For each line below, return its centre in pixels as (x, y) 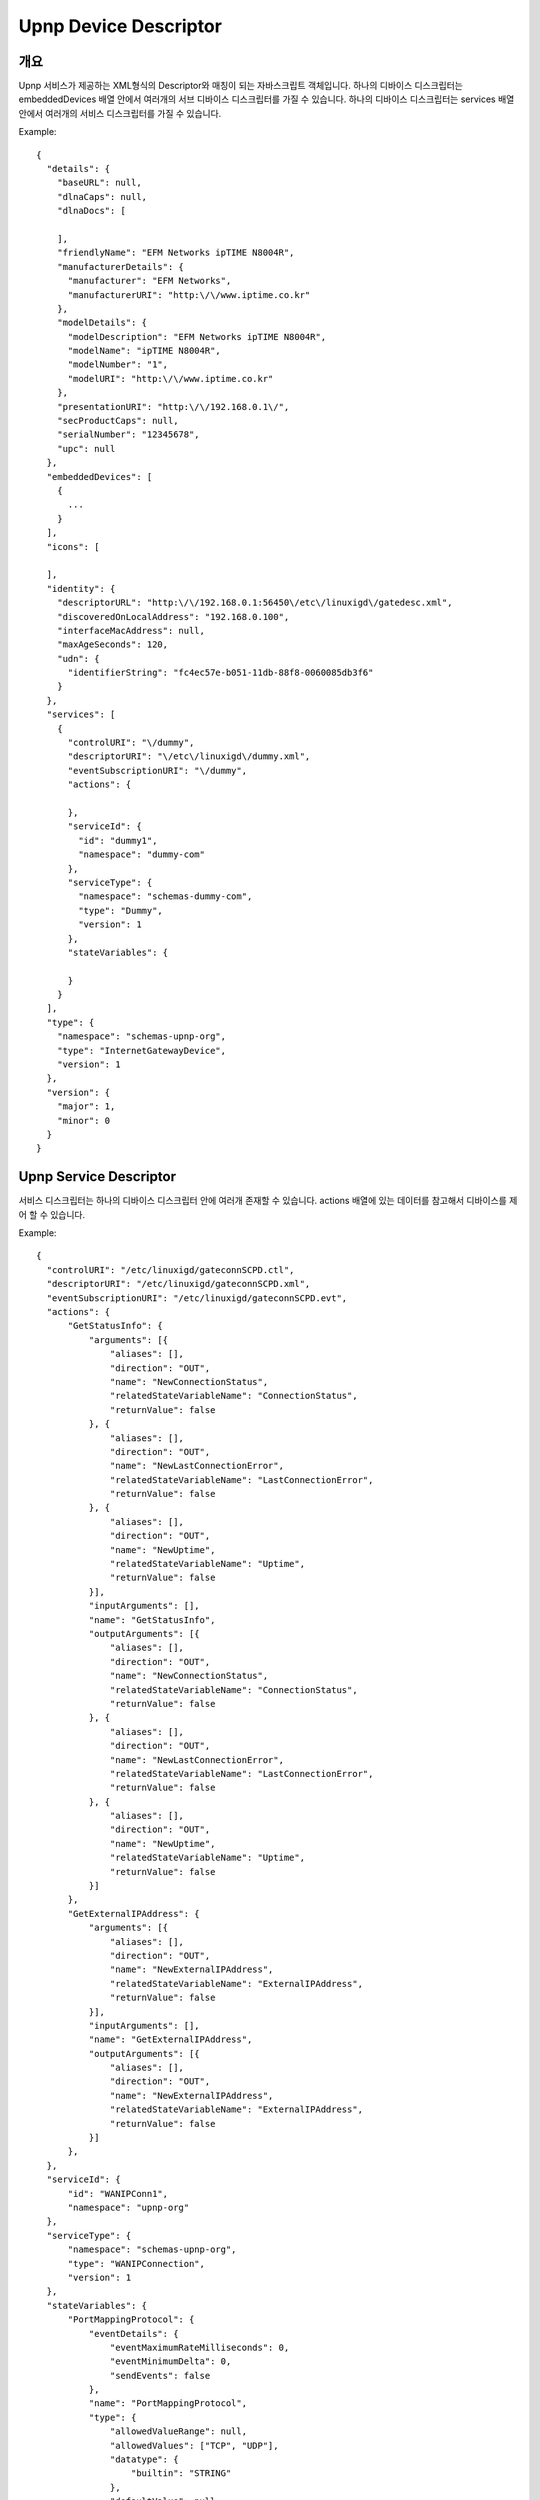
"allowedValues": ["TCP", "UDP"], (194, 2445)
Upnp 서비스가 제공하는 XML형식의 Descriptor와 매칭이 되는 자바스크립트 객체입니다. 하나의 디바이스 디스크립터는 (241, 86)
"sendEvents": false (160, 2375)
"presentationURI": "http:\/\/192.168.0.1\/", (173, 406)
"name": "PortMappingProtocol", (168, 2403)
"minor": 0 (83, 1120)
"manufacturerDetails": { (120, 266)
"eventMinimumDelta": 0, (171, 2361)
